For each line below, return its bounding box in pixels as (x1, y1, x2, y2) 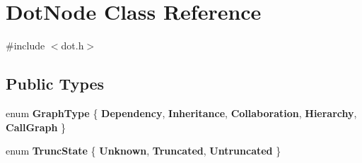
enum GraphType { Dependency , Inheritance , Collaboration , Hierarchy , (6, 105, 357, 120)
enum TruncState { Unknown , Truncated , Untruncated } (6, 143, 281, 158)
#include (6, 38, 45, 53)
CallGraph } (6, 119, 66, 134)
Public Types (6, 73, 105, 95)
